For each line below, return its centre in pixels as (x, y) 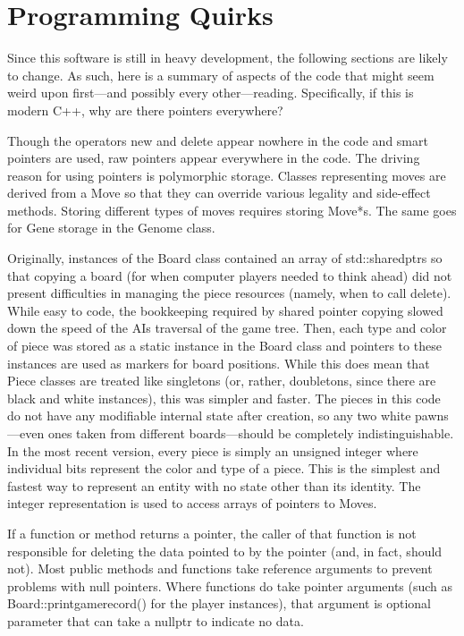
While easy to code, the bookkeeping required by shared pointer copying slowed (225, 310)
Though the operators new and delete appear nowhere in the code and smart (218, 140)
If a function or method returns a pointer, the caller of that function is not (212, 533)
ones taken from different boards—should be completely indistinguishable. (251, 433)
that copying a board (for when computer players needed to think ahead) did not (230, 275)
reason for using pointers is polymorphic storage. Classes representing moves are (227, 175)
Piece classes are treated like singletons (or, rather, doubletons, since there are (222, 381)
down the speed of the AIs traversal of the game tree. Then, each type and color (227, 328)
